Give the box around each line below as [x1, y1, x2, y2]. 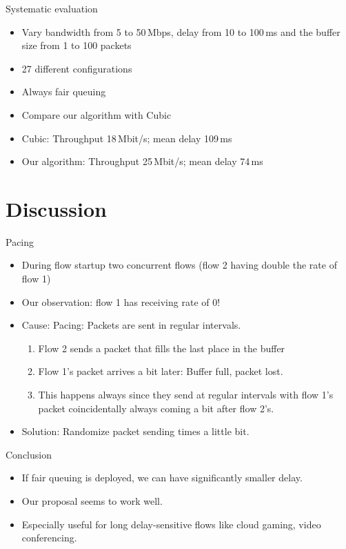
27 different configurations [21, 61, 132, 75]
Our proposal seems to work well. [21, 494, 163, 508]
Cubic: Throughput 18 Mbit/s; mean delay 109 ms [21, 131, 232, 145]
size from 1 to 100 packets [21, 38, 132, 52]
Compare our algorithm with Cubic [21, 107, 172, 122]
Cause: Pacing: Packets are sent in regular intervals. [21, 318, 241, 332]
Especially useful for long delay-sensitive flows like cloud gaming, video [21, 517, 321, 531]
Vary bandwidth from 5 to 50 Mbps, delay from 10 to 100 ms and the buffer [21, 24, 340, 39]
